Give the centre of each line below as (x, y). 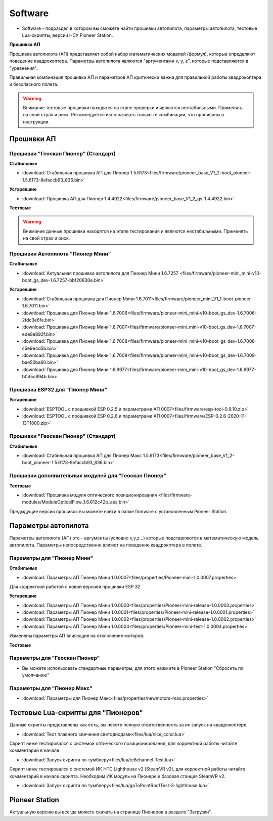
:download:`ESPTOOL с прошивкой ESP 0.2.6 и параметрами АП (91, 416)
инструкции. (36, 122)
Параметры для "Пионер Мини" (51, 558)
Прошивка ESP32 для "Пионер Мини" (58, 389)
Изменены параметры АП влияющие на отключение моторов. (77, 636)
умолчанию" (36, 675)
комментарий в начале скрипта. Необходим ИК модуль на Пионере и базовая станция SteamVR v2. (118, 776)
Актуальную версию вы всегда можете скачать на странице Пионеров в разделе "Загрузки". (111, 812)
